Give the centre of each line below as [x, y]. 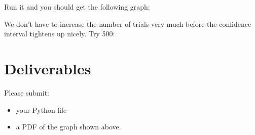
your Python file [41, 109]
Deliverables [48, 68]
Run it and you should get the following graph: [77, 7]
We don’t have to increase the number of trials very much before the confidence [128, 24]
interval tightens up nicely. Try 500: [60, 34]
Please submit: [27, 92]
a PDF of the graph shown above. [68, 127]
